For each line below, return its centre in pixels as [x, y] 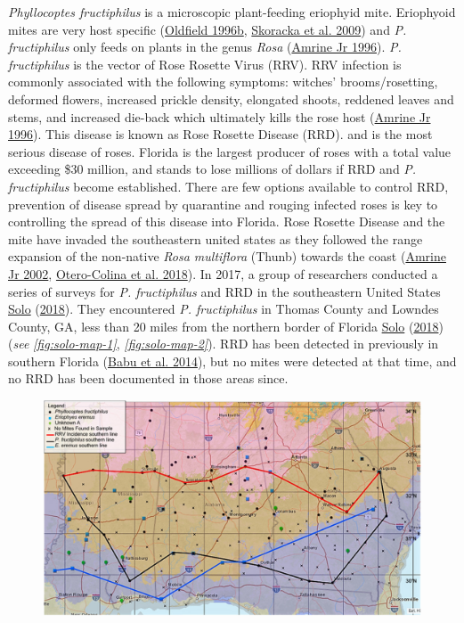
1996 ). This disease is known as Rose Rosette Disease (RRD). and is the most [220, 134]
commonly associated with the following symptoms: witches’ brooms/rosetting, [223, 82]
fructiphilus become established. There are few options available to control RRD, [228, 186]
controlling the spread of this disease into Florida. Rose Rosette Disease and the [227, 221]
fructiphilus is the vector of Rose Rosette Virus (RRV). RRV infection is [205, 64]
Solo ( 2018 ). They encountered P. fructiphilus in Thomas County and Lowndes [224, 309]
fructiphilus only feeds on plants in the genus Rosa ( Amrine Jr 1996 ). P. [205, 47]
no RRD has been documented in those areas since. [148, 378]
